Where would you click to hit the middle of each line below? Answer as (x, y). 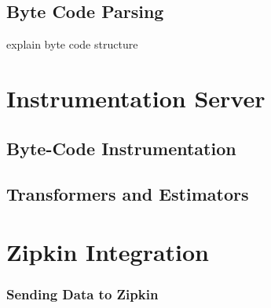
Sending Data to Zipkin (82, 294)
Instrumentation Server (136, 98)
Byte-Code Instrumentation (121, 148)
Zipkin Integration (108, 251)
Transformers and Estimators (128, 194)
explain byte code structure (72, 44)
